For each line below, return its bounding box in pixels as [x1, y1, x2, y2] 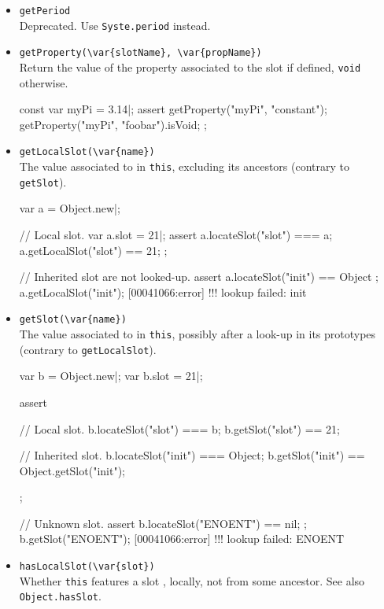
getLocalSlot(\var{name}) [19, 146, 155, 158]
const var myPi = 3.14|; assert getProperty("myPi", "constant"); [19, 101, 327, 117]
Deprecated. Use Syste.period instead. [19, 17, 211, 33]
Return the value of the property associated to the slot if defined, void [19, 58, 361, 75]
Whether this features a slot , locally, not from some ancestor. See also [19, 572, 365, 589]
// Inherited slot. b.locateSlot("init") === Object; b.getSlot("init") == [19, 447, 365, 463]
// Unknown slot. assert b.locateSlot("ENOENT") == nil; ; [19, 515, 307, 531]
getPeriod [19, 6, 71, 17]
